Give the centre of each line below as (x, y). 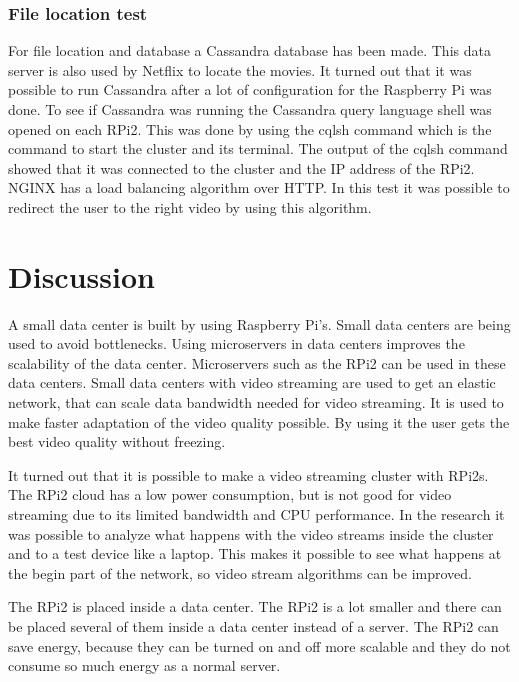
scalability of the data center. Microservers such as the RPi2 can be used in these (257, 362)
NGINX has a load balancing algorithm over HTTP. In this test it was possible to (259, 187)
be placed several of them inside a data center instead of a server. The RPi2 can (253, 626)
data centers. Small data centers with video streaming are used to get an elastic (252, 382)
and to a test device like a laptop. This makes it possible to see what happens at (255, 553)
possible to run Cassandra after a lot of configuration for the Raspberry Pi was (250, 89)
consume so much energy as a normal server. (144, 665)
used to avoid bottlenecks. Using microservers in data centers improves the (236, 343)
